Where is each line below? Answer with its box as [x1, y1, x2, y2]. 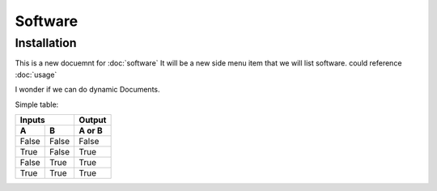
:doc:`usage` [15, 70, 57, 79]
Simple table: [15, 100, 59, 109]
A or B [78, 125, 103, 136]
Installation [15, 36, 77, 50]
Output [78, 114, 107, 125]
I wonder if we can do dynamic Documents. [15, 85, 161, 95]
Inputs [19, 114, 45, 125]
